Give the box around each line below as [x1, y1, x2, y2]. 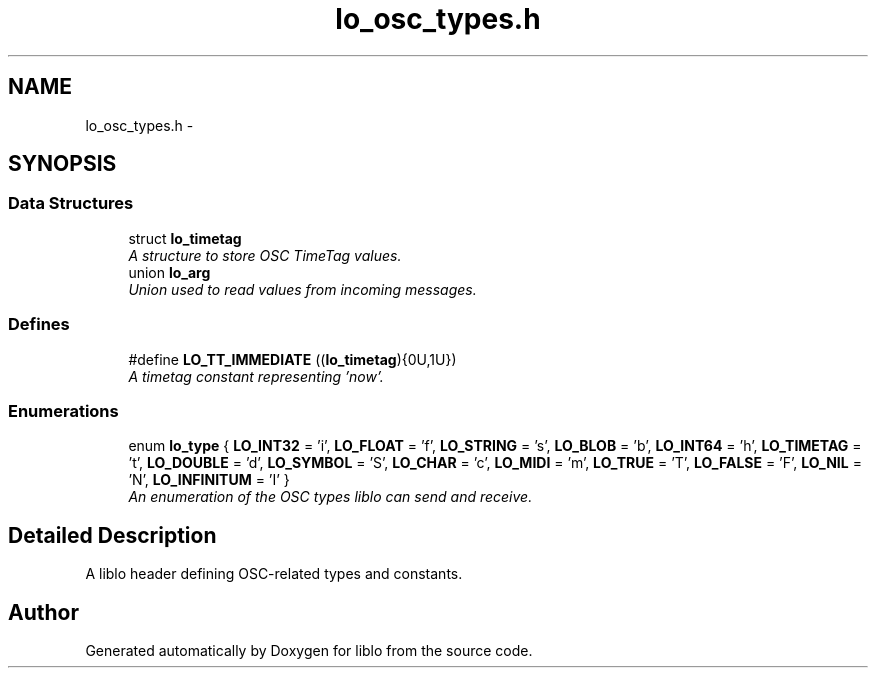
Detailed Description [8, 522, 217, 548]
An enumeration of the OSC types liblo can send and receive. [128, 488, 533, 506]
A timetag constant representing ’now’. [128, 367, 384, 385]
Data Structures [8, 193, 134, 214]
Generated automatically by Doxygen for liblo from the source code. [85, 642, 533, 659]
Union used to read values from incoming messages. [128, 280, 477, 298]
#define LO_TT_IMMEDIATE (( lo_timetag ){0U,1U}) [128, 350, 457, 368]
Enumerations [8, 400, 119, 421]
